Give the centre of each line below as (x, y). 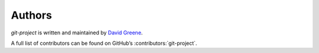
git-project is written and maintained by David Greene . (77, 33)
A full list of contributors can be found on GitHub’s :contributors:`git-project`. (104, 43)
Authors (32, 15)
